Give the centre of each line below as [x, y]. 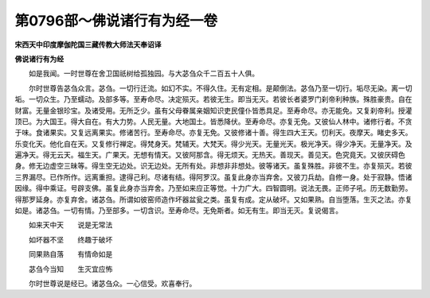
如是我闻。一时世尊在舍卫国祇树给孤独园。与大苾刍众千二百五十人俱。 [143, 74]
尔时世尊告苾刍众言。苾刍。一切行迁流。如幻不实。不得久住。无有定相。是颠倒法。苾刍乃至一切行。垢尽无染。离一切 [220, 88]
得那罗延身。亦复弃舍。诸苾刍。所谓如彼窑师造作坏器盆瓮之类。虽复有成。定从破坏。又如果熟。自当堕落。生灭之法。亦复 [213, 199]
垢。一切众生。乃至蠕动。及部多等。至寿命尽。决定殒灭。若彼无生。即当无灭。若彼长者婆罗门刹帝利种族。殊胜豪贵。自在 [213, 99]
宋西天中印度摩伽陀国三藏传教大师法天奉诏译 [88, 45]
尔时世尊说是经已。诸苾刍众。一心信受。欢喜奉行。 [112, 283]
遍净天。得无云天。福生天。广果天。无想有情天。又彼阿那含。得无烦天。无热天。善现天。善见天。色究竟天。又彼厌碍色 [210, 155]
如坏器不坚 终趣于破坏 [70, 239]
